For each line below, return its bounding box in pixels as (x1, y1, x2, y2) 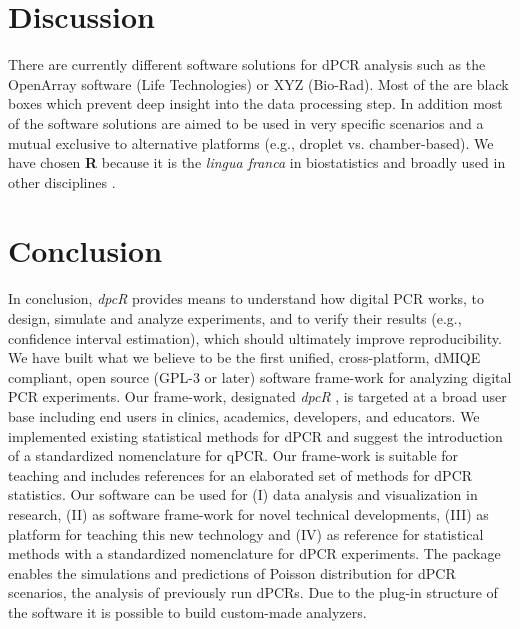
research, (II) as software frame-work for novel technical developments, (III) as (8, 503, 489, 524)
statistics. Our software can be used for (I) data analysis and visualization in (8, 484, 478, 505)
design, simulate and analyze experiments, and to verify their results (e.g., (8, 308, 462, 328)
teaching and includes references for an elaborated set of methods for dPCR (8, 464, 473, 485)
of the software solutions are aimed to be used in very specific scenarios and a (8, 112, 484, 133)
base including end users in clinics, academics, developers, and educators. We (8, 405, 480, 426)
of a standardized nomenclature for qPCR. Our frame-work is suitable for (8, 445, 459, 466)
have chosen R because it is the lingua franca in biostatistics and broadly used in (8, 152, 506, 173)
